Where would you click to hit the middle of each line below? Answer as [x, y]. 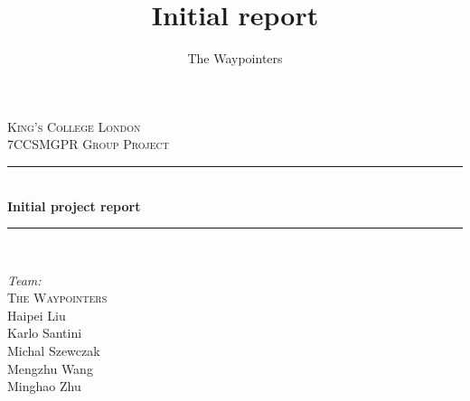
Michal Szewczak [54, 351]
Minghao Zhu [44, 386]
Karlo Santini [45, 333]
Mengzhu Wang [50, 368]
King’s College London [74, 126]
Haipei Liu [37, 315]
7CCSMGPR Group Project [88, 144]
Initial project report [74, 205]
